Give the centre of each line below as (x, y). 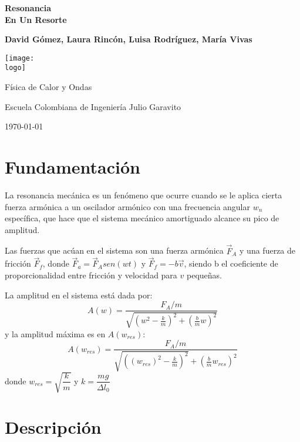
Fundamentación (73, 167)
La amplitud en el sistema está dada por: (79, 295)
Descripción (53, 427)
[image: (20, 58)
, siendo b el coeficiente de (231, 263)
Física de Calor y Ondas (48, 87)
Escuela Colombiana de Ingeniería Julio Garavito (93, 106)
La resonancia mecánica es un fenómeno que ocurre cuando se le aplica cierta (144, 195)
